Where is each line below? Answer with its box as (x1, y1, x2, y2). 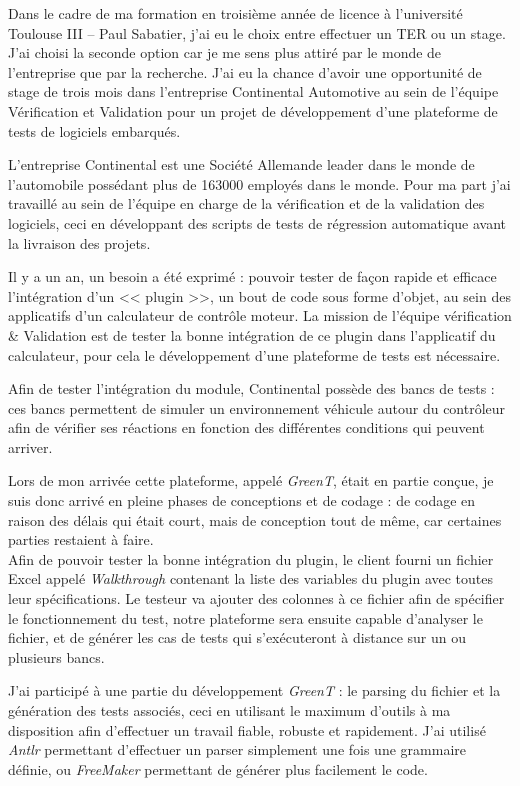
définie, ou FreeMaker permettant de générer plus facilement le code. (8, 758, 428, 779)
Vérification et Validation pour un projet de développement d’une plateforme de (8, 100, 498, 121)
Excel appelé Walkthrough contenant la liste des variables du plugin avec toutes (8, 568, 493, 589)
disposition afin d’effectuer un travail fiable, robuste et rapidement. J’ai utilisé (8, 719, 486, 740)
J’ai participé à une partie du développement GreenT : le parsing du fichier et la (8, 680, 501, 701)
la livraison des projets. (8, 232, 151, 253)
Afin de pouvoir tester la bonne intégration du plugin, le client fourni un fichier (8, 548, 494, 569)
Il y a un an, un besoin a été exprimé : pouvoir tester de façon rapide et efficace (8, 266, 497, 287)
